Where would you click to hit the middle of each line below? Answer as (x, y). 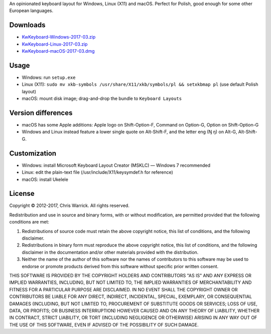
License (22, 194)
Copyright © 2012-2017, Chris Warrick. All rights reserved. (70, 205)
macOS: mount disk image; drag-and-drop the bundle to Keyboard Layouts (102, 98)
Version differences (41, 113)
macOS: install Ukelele (45, 179)
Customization (33, 153)
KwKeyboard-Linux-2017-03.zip (55, 44)
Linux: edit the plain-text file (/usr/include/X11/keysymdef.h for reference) (97, 172)
